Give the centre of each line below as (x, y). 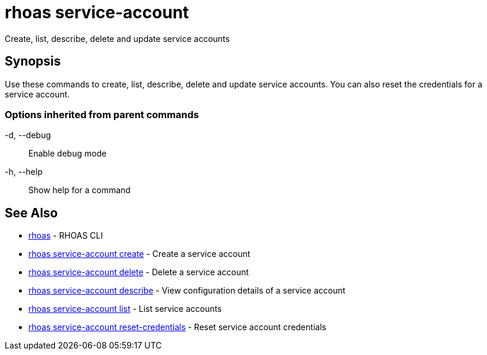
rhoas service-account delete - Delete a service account (139, 272)
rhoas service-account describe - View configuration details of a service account (187, 291)
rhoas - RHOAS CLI (66, 236)
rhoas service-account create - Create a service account (139, 254)
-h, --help (24, 172)
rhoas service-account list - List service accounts (125, 309)
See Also (31, 213)
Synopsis (33, 61)
